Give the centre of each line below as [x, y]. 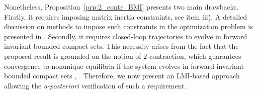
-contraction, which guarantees [194, 56]
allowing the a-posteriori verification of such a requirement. [95, 85]
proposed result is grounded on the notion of [73, 56]
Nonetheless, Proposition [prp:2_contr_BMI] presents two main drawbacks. [121, 7]
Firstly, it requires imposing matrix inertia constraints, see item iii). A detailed [126, 16]
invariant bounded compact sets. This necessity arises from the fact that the [121, 46]
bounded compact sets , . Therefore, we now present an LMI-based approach [122, 76]
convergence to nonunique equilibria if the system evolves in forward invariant [124, 66]
